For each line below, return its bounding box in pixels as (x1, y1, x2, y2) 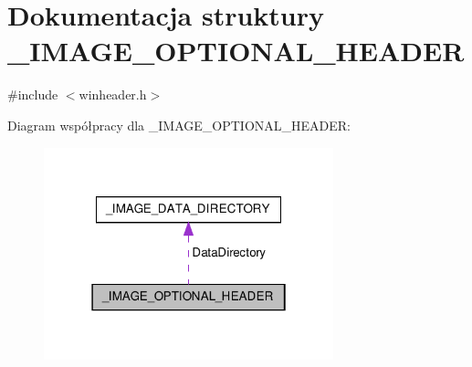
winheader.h (79, 85, 147, 104)
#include (7, 85, 58, 104)
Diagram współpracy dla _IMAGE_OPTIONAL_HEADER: (7, 115, 351, 134)
